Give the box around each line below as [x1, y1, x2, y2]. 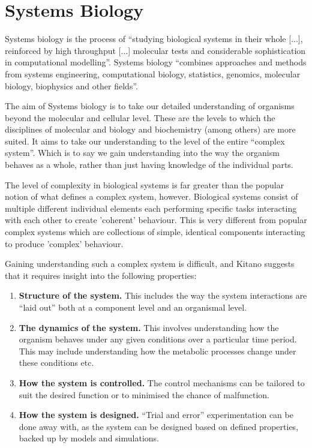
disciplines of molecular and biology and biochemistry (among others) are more [5, 123, 296, 136]
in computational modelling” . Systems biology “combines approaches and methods [5, 56, 307, 68]
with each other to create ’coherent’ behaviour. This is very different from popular [5, 214, 307, 226]
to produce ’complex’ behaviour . [5, 237, 124, 249]
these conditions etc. [19, 356, 94, 369]
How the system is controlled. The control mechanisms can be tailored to [19, 376, 305, 389]
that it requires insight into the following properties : [5, 269, 197, 281]
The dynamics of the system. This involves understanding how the [19, 321, 279, 333]
